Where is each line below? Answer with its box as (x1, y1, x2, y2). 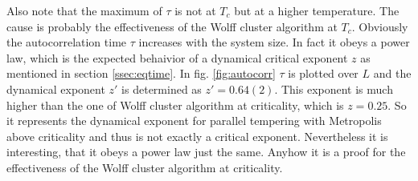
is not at (174, 2, 216, 18)
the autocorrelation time (6, 34, 127, 50)
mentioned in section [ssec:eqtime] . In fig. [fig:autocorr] (6, 65, 276, 82)
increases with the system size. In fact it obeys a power (138, 34, 410, 50)
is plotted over (288, 65, 359, 82)
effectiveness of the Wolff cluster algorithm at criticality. (6, 159, 283, 175)
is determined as (121, 80, 202, 97)
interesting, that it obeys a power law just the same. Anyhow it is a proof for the (6, 143, 406, 160)
